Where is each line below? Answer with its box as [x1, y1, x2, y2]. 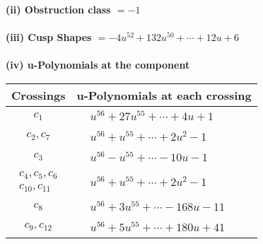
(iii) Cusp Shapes [6, 30, 92, 45]
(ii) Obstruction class [6, 2, 111, 16]
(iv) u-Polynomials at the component [6, 57, 190, 72]
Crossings [11, 86, 66, 103]
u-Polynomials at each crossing [76, 86, 252, 103]
